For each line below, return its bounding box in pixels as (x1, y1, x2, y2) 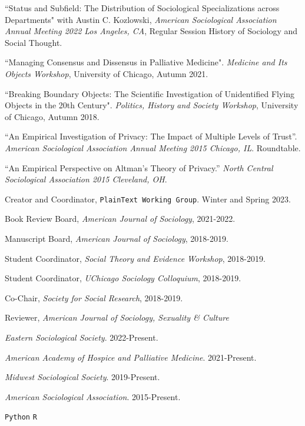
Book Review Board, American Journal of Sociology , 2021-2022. (5, 212, 236, 225)
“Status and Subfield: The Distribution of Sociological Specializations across (5, 2, 280, 14)
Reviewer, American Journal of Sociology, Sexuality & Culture (5, 311, 229, 324)
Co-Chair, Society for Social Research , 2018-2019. (5, 291, 183, 304)
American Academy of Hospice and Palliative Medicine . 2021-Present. (5, 351, 257, 363)
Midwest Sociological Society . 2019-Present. (5, 371, 160, 383)
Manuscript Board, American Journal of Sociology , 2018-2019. (5, 232, 228, 244)
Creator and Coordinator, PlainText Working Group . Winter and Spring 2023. (5, 192, 291, 205)
